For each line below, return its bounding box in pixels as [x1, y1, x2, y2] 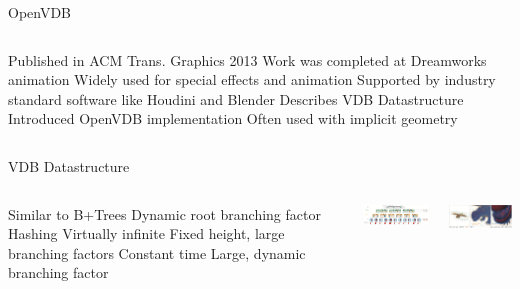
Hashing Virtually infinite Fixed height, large [8, 223, 285, 244]
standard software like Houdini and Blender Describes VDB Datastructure [8, 88, 464, 109]
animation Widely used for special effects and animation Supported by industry [8, 69, 496, 90]
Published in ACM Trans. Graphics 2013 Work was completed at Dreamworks [8, 49, 487, 70]
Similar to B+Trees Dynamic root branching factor [8, 203, 321, 224]
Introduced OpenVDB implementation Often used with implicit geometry [8, 108, 458, 129]
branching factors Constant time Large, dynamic [8, 242, 306, 263]
